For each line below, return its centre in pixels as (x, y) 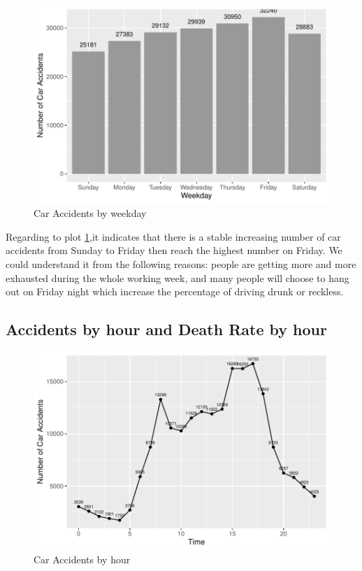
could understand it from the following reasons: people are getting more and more (181, 264)
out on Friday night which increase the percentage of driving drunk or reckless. (175, 291)
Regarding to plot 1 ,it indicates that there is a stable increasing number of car (173, 236)
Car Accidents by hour (82, 559)
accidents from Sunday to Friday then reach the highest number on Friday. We (174, 250)
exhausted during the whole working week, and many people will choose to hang (178, 277)
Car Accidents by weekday (90, 213)
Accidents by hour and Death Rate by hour (166, 329)
